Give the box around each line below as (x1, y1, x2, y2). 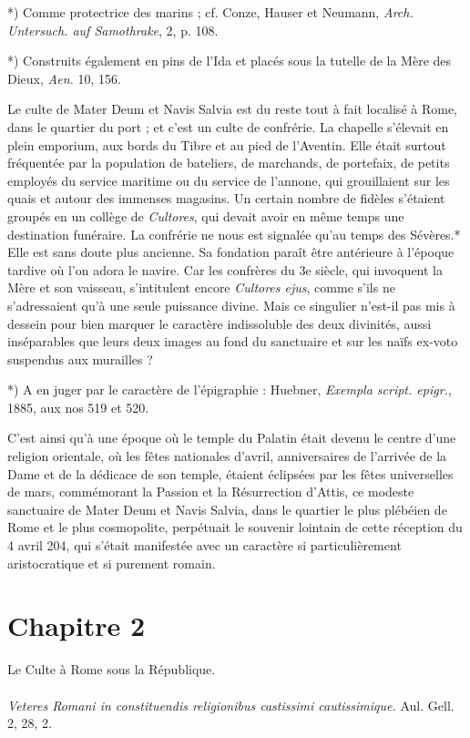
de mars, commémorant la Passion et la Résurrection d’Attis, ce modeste (7, 482, 414, 501)
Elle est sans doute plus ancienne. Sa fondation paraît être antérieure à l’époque (7, 242, 455, 261)
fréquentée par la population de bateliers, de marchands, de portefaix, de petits (7, 153, 450, 172)
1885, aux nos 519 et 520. (7, 397, 149, 416)
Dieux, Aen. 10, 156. (7, 68, 121, 87)
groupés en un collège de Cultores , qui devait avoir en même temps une (7, 206, 404, 225)
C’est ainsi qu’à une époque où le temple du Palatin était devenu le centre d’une (7, 428, 456, 447)
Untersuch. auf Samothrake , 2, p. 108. (7, 20, 219, 39)
